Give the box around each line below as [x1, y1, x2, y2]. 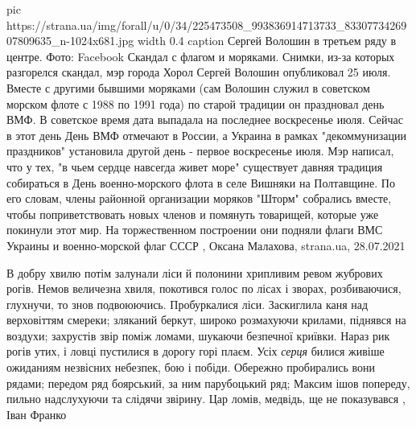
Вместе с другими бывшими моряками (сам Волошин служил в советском [6, 79, 370, 96]
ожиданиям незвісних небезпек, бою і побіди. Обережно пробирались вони [6, 359, 375, 376]
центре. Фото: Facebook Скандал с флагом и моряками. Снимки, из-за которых [6, 47, 395, 64]
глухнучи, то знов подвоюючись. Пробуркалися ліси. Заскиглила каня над [6, 295, 369, 312]
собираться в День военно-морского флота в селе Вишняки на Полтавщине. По [6, 174, 395, 191]
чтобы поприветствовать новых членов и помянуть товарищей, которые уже [6, 205, 379, 222]
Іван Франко [6, 405, 67, 422]
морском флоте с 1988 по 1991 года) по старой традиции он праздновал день [6, 95, 385, 112]
